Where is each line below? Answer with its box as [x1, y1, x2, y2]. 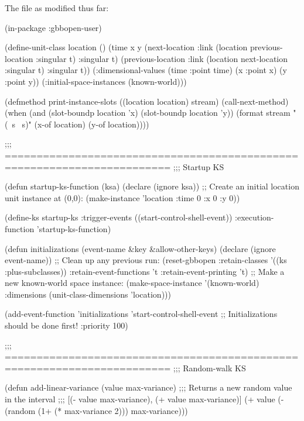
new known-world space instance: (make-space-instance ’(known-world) [5, 277, 259, 289]
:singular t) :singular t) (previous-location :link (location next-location [36, 52, 288, 64]
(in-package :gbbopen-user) [5, 21, 102, 33]
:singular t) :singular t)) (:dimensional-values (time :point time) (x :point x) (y [5, 64, 287, 76]
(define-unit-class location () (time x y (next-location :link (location [5, 41, 248, 53]
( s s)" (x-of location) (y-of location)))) [5, 118, 149, 130]
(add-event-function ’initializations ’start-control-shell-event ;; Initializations [5, 308, 278, 320]
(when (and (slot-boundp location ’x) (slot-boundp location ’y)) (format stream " [5, 106, 296, 119]
